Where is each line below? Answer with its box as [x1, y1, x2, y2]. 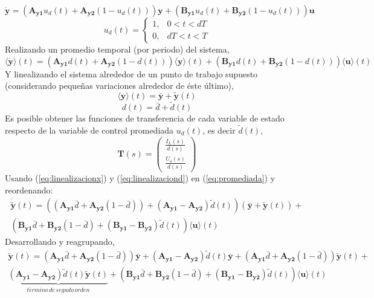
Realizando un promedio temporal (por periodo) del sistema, [5, 43, 230, 55]
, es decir [202, 124, 236, 137]
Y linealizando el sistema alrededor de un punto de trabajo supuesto [5, 67, 258, 80]
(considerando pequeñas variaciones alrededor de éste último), [5, 79, 234, 92]
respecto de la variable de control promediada [5, 124, 174, 137]
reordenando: [5, 183, 53, 196]
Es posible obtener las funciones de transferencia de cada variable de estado [5, 112, 285, 125]
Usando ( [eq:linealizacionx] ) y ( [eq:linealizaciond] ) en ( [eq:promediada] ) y [5, 172, 276, 184]
